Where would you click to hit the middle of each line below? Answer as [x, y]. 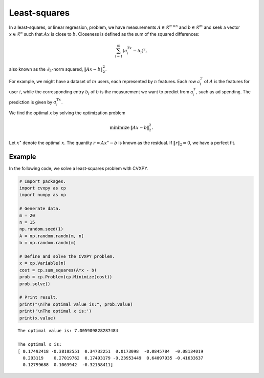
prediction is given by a [33, 102]
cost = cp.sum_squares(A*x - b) [58, 270]
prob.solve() [35, 284]
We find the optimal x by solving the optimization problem [67, 113]
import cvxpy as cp [43, 188]
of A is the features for [227, 82]
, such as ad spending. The [224, 92]
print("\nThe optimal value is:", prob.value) [76, 304]
